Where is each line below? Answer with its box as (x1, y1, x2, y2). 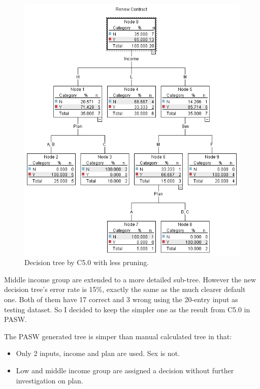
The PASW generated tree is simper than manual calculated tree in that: (4, 331, 232, 341)
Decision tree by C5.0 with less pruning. (24, 257, 149, 268)
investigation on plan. (16, 375, 83, 385)
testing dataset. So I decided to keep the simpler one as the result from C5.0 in (4, 304, 250, 314)
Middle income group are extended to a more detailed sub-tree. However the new (4, 274, 256, 284)
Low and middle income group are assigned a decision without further (16, 365, 234, 375)
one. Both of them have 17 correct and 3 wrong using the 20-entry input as (4, 294, 238, 305)
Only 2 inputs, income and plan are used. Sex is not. (16, 348, 180, 359)
